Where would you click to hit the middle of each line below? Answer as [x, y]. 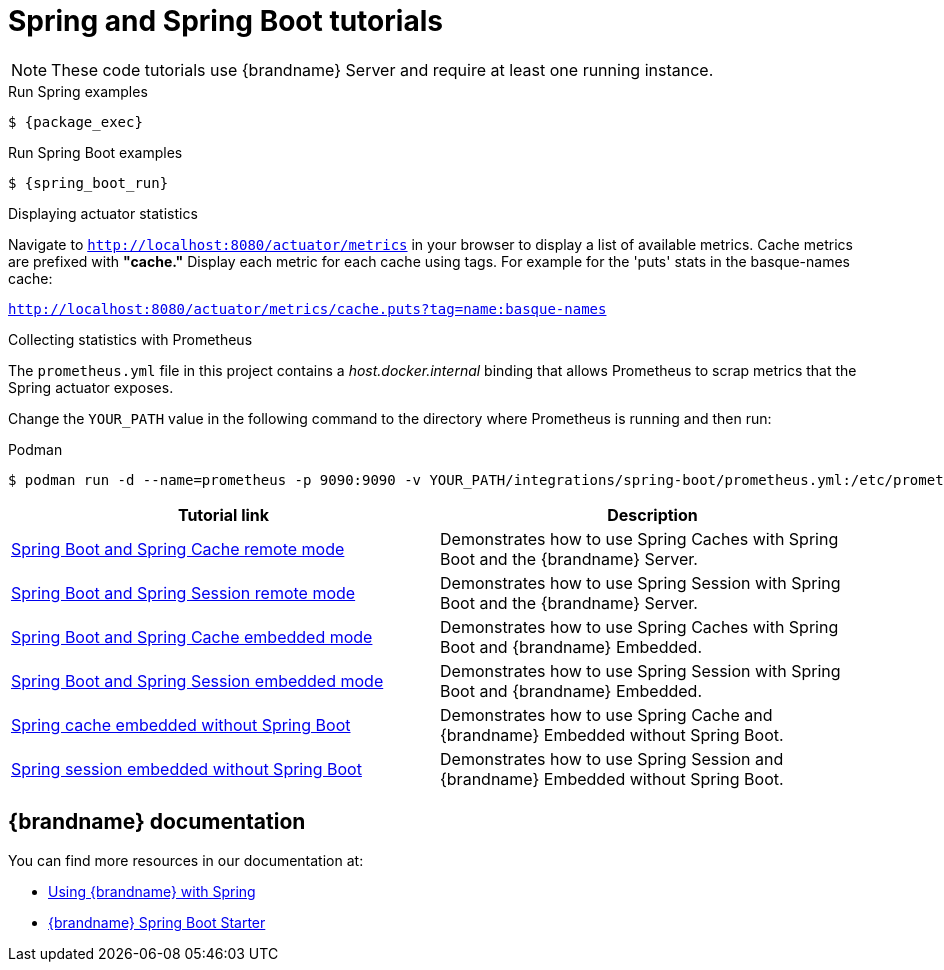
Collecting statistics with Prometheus [130, 339]
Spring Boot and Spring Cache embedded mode [192, 636]
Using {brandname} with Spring [152, 891]
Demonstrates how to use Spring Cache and [606, 714]
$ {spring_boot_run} [88, 182]
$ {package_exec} [75, 121]
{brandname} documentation [157, 822]
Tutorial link [223, 514]
